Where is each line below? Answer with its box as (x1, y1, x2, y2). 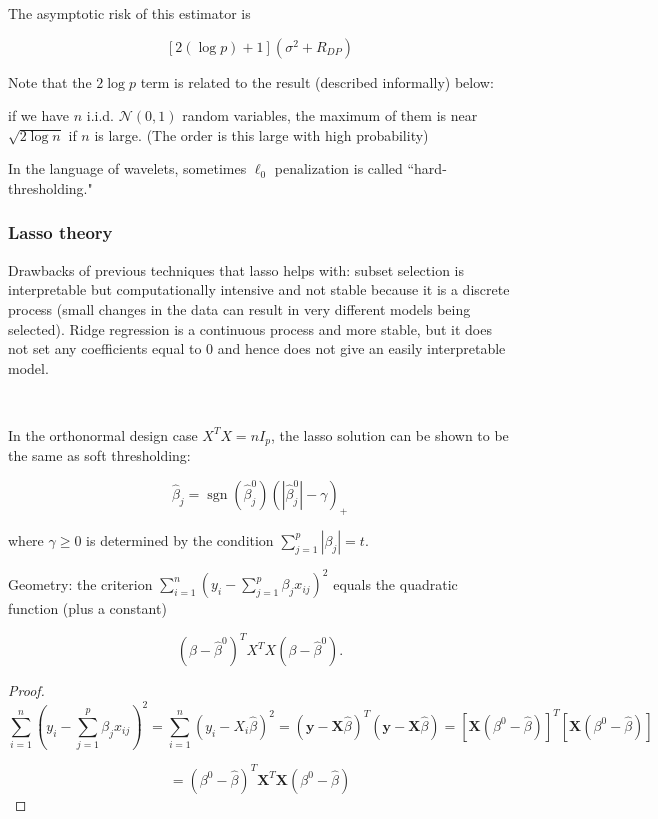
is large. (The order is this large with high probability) (94, 124, 429, 145)
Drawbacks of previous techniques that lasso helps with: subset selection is (8, 259, 465, 280)
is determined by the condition (86, 529, 274, 550)
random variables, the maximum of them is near (182, 105, 478, 126)
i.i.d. (86, 105, 115, 126)
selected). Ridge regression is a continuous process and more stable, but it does (8, 318, 492, 339)
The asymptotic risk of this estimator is (8, 3, 251, 23)
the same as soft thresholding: (8, 445, 191, 466)
